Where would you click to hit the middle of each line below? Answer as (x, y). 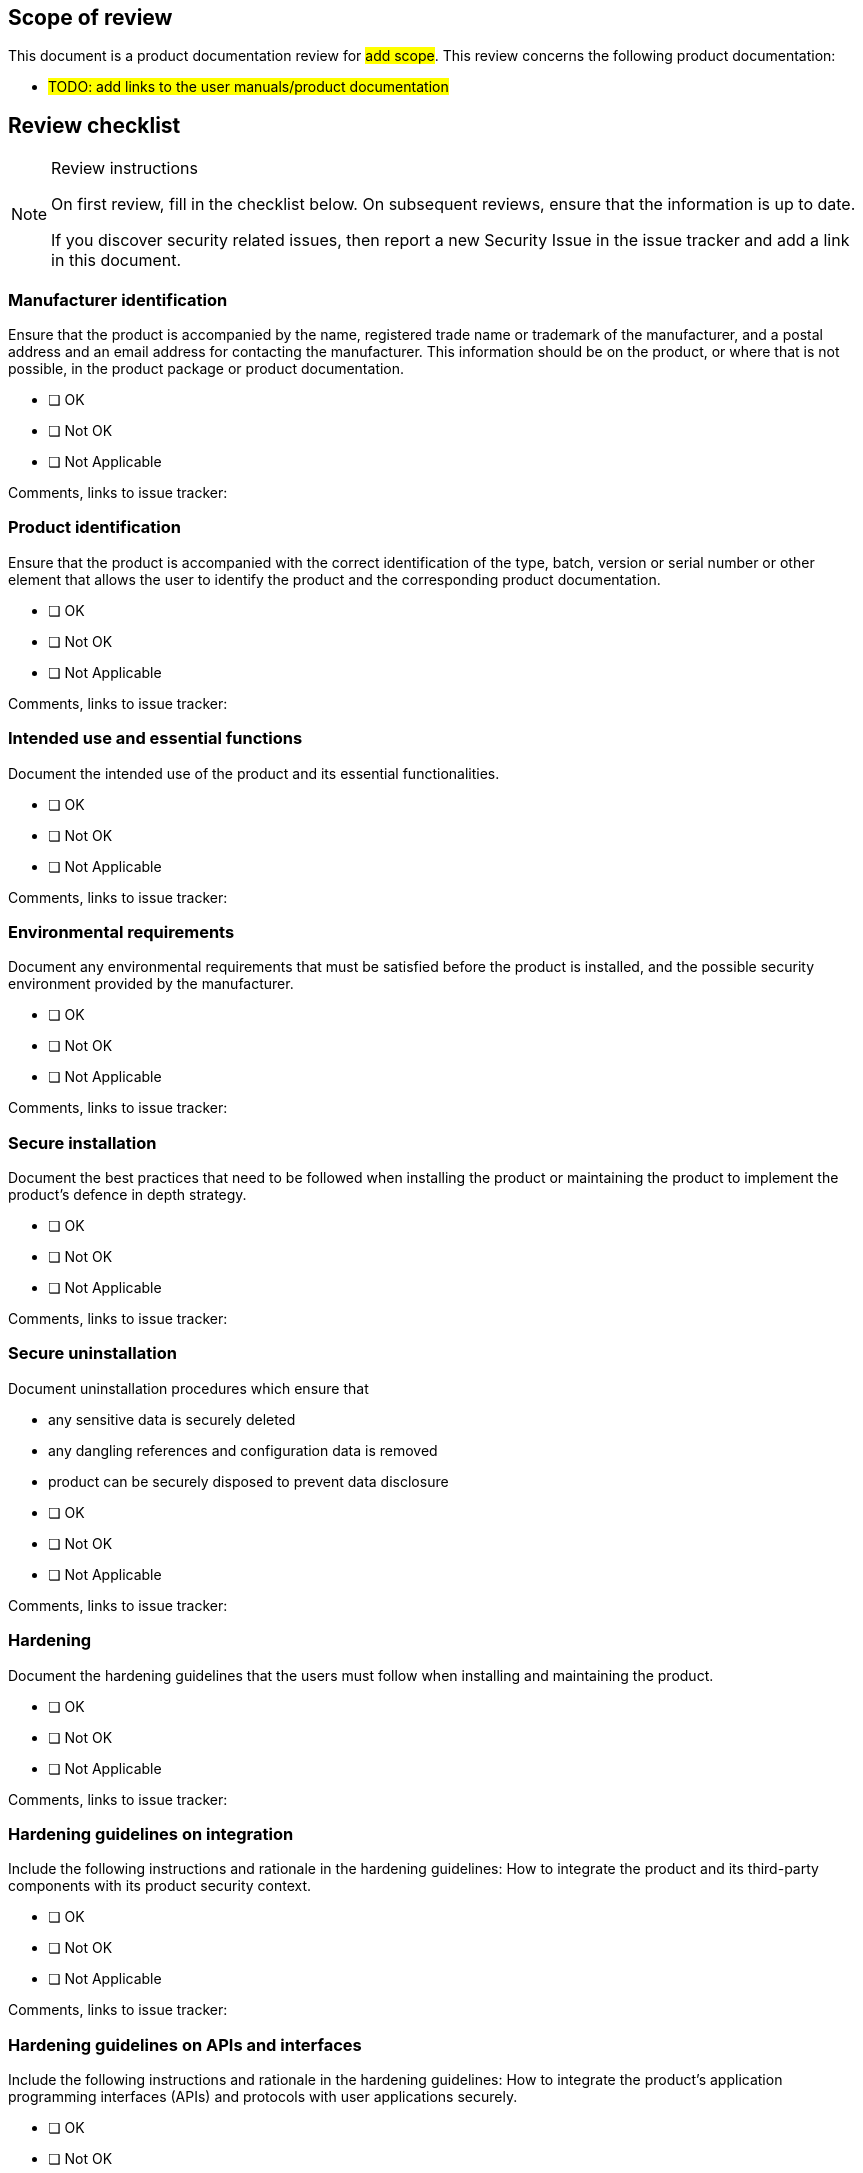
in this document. (116, 260)
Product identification (94, 527)
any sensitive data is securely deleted (172, 1419)
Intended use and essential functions (155, 738)
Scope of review (90, 17)
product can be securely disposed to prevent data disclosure (248, 1481)
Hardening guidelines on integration (151, 1833)
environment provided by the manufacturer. (151, 984)
